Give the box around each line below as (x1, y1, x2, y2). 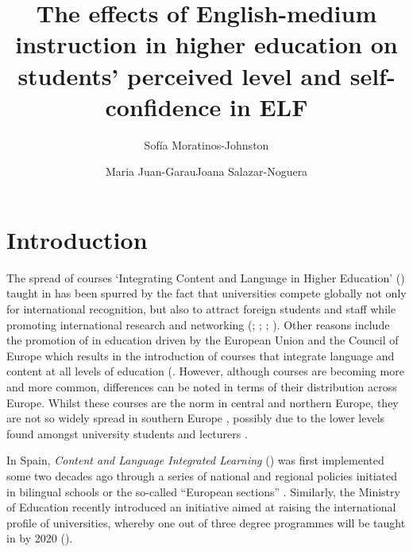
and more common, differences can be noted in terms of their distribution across (6, 378, 397, 395)
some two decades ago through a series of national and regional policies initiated (6, 467, 398, 484)
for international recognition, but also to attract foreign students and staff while (6, 301, 396, 317)
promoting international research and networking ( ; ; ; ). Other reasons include (6, 316, 390, 332)
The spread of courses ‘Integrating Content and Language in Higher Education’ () (6, 269, 405, 286)
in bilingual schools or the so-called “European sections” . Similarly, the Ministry (6, 483, 400, 500)
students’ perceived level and (17, 59, 342, 91)
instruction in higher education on (15, 28, 398, 60)
